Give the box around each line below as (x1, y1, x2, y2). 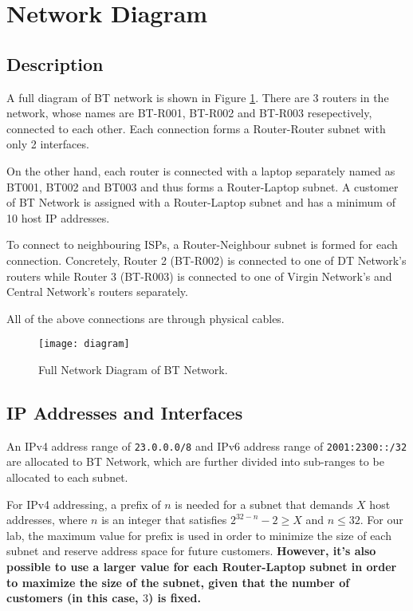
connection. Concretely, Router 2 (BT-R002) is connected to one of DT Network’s (6, 251, 407, 268)
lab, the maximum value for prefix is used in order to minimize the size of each (6, 526, 391, 543)
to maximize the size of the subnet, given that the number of (6, 574, 350, 590)
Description (6, 51, 104, 76)
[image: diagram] (38, 338, 130, 350)
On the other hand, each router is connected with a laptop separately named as (6, 162, 395, 179)
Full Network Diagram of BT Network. (38, 361, 228, 377)
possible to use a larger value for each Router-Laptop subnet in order (6, 558, 397, 574)
